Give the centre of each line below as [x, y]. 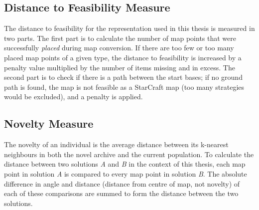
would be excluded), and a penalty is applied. [73, 97]
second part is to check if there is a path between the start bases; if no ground [123, 77]
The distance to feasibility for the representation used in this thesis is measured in [129, 28]
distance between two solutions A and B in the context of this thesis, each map [125, 164]
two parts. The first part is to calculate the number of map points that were [120, 38]
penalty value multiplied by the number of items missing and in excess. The [120, 67]
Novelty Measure [49, 123]
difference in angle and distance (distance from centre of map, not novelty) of [122, 183]
